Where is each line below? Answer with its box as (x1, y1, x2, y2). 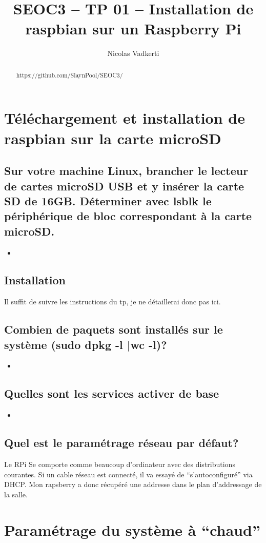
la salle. (4, 489, 28, 499)
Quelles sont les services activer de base (4, 385, 219, 401)
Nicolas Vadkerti (107, 48, 159, 59)
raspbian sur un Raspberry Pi (25, 18, 241, 39)
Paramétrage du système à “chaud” (4, 519, 260, 540)
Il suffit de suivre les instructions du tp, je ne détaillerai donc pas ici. (4, 296, 221, 307)
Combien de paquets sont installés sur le (4, 321, 223, 337)
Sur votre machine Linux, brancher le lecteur (4, 163, 249, 179)
